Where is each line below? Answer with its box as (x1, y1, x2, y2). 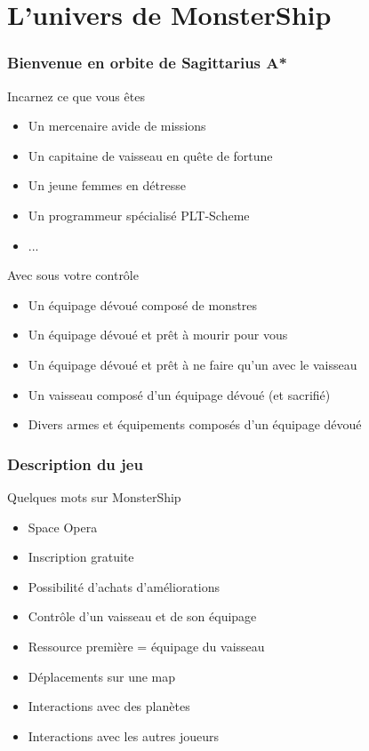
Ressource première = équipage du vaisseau (28, 636, 265, 655)
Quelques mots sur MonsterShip (7, 487, 181, 506)
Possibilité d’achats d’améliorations (28, 577, 221, 595)
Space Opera (28, 517, 98, 536)
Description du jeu (7, 452, 143, 475)
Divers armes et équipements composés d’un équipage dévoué (28, 415, 362, 434)
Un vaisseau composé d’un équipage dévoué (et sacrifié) (28, 385, 331, 403)
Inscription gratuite (28, 547, 134, 566)
